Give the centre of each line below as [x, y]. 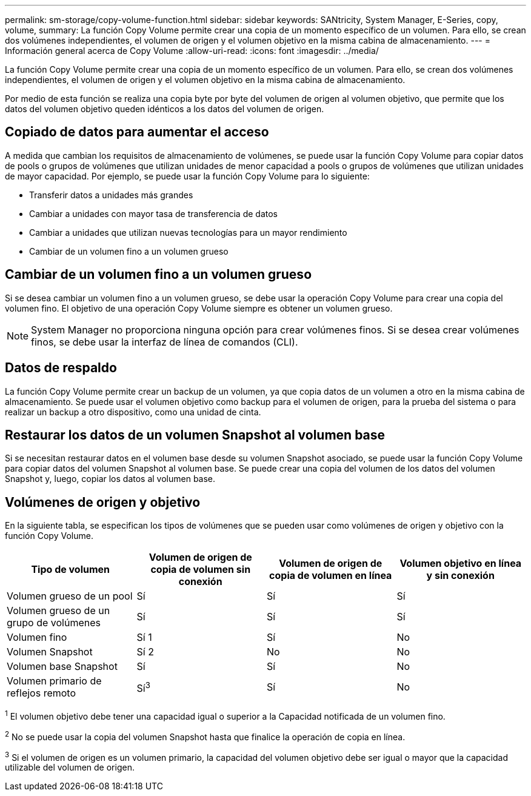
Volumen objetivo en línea [461, 564]
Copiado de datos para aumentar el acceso [137, 132]
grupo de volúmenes [54, 623]
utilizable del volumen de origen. [70, 768]
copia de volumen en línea [331, 576]
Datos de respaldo [61, 368]
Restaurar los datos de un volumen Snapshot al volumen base [195, 435]
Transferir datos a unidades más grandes [111, 195]
